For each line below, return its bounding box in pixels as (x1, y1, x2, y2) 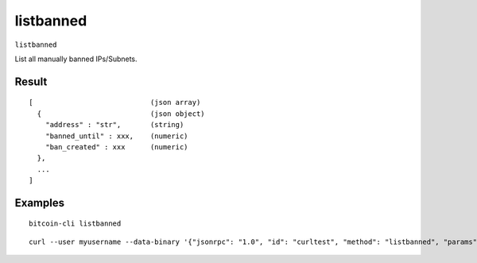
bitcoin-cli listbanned (29, 219, 122, 228)
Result (14, 75, 48, 88)
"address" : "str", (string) (45, 120, 184, 130)
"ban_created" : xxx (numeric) (45, 142, 188, 151)
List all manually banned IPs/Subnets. (14, 54, 138, 64)
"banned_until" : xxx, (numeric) (45, 131, 188, 141)
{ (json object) (37, 109, 206, 118)
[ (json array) (29, 98, 201, 107)
